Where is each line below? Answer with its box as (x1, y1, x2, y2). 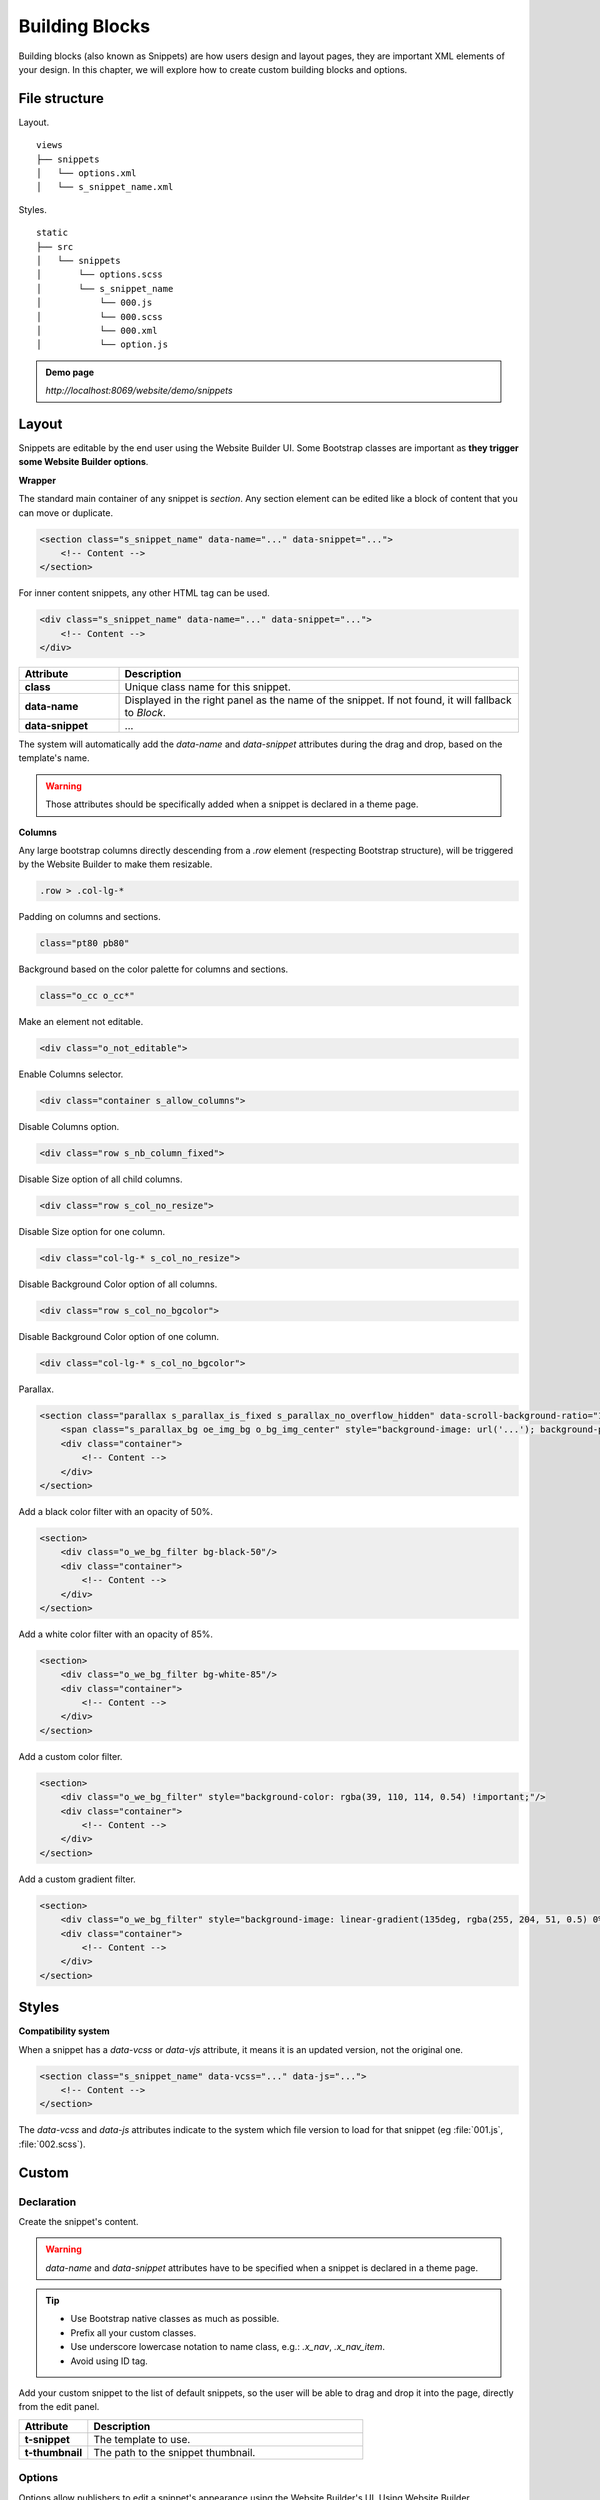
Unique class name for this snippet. (124, 680, 292, 694)
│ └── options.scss (36, 269, 164, 280)
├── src (36, 241, 74, 252)
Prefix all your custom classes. (70, 2326, 197, 2339)
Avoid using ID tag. (70, 2355, 149, 2367)
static (36, 227, 69, 239)
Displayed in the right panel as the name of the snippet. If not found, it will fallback (124, 693, 512, 707)
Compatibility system (18, 2025, 110, 2037)
